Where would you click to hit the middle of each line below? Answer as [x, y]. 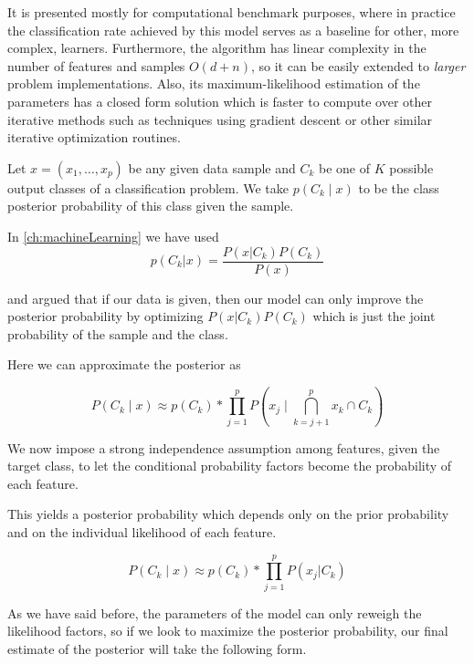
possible [411, 167]
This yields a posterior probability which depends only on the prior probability [228, 514]
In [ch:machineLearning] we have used [113, 236]
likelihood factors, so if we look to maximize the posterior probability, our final [228, 631]
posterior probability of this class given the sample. [151, 206]
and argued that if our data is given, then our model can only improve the [216, 298]
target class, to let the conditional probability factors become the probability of [230, 466]
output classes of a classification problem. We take [148, 187]
